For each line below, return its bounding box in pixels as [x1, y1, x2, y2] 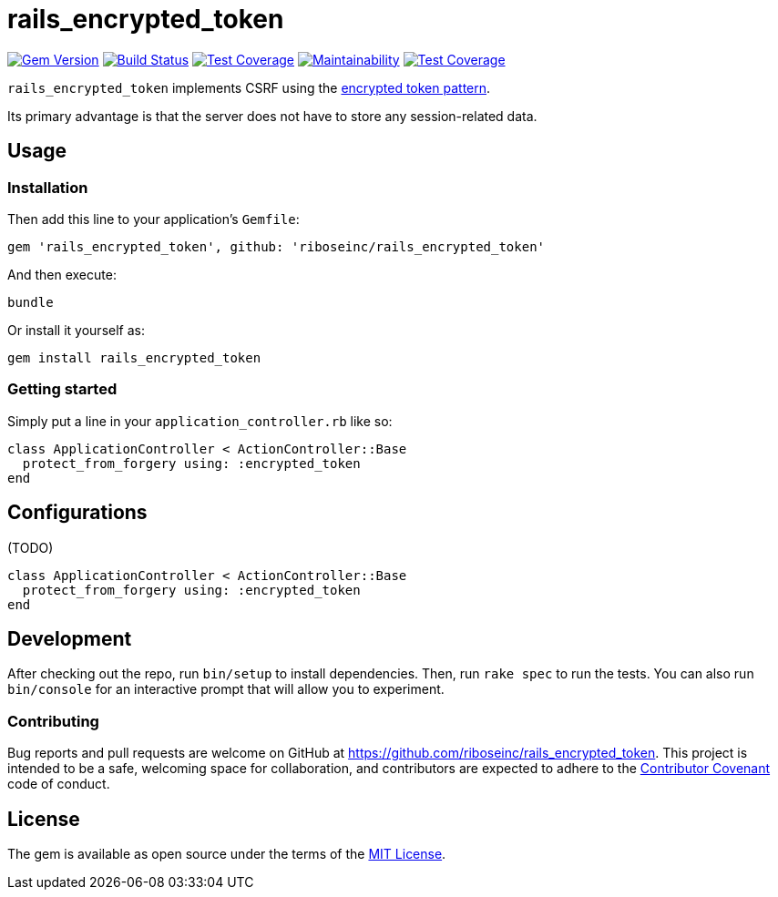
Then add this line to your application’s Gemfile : [7, 210, 300, 227]
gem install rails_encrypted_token [7, 350, 261, 365]
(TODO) [7, 539, 54, 556]
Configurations [7, 501, 148, 525]
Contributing [7, 711, 99, 730]
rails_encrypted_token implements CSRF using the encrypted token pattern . [7, 79, 491, 96]
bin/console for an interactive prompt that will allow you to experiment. [7, 681, 445, 698]
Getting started [7, 380, 118, 399]
